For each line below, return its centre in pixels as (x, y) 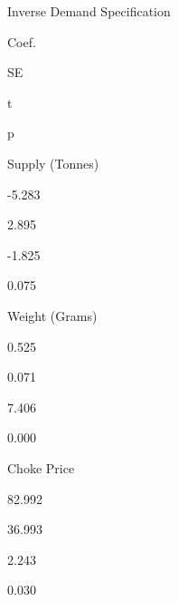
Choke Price (41, 467)
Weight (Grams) (52, 315)
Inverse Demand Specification (89, 11)
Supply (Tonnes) (53, 163)
